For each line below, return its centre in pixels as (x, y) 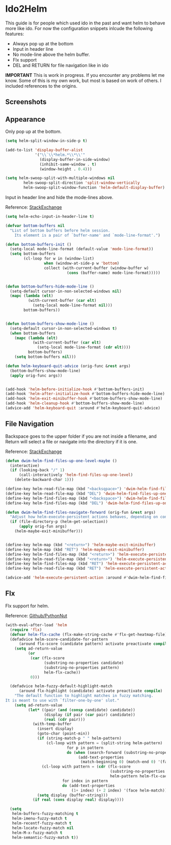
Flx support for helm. (27, 606)
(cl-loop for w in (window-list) (59, 259)
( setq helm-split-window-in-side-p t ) (46, 141)
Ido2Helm (26, 9)
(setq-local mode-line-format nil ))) (73, 305)
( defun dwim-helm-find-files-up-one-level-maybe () (61, 461)
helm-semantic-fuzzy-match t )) (45, 837)
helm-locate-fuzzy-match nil (43, 828)
